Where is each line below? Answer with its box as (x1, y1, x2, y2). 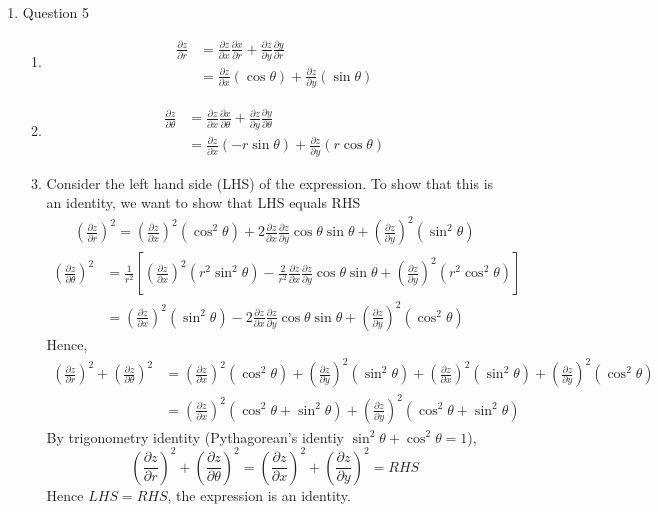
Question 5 (22, 2, 89, 22)
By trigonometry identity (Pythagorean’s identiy (46, 426, 344, 447)
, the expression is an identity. (167, 484, 351, 505)
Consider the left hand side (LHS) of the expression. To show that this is (46, 172, 494, 193)
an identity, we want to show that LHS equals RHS (46, 192, 361, 213)
